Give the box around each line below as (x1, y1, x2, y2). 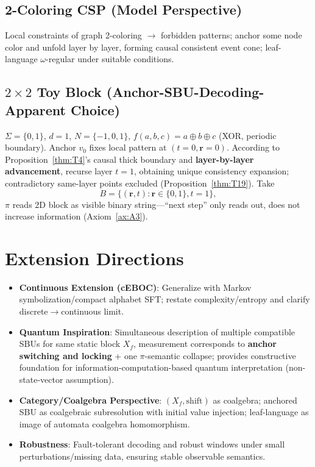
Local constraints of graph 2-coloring (5, 29, 142, 41)
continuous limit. (61, 305, 124, 318)
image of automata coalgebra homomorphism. (19, 417, 190, 430)
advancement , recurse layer (5, 165, 113, 177)
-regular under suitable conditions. (46, 52, 174, 65)
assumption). (66, 373, 114, 386)
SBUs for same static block (19, 337, 121, 350)
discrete (19, 305, 48, 318)
